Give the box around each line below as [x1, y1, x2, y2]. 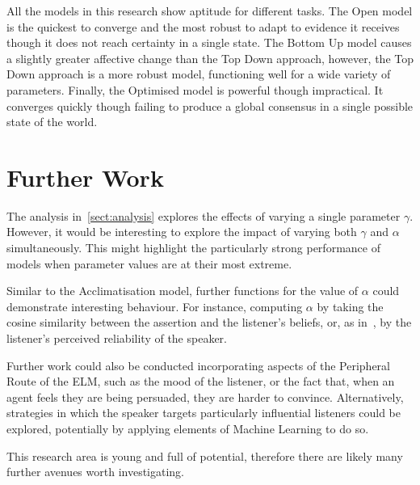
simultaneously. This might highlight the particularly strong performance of [6, 239, 380, 256]
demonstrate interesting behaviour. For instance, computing [6, 297, 303, 314]
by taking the [317, 297, 384, 314]
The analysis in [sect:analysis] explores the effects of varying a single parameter [6, 207, 401, 224]
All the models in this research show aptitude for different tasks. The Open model [6, 2, 413, 19]
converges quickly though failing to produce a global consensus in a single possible [6, 97, 414, 114]
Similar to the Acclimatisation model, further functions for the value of [6, 282, 359, 299]
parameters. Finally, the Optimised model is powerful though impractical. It [6, 81, 384, 98]
